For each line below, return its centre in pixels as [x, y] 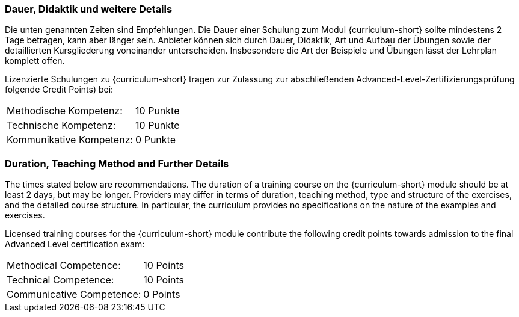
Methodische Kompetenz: [65, 111]
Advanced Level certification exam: [75, 244]
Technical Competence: [60, 280]
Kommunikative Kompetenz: [70, 140]
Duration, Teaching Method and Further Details [117, 163]
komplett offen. [35, 61]
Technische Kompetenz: [61, 125]
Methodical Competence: [64, 266]
